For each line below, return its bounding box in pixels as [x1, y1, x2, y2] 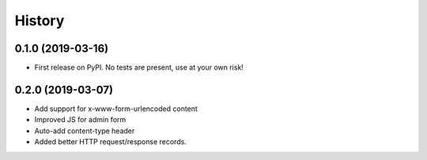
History [14, 12, 65, 29]
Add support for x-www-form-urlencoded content [34, 103, 198, 113]
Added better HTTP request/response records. [34, 137, 187, 147]
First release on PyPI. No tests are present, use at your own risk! [34, 63, 244, 73]
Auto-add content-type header [34, 126, 135, 136]
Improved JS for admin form [34, 115, 127, 125]
